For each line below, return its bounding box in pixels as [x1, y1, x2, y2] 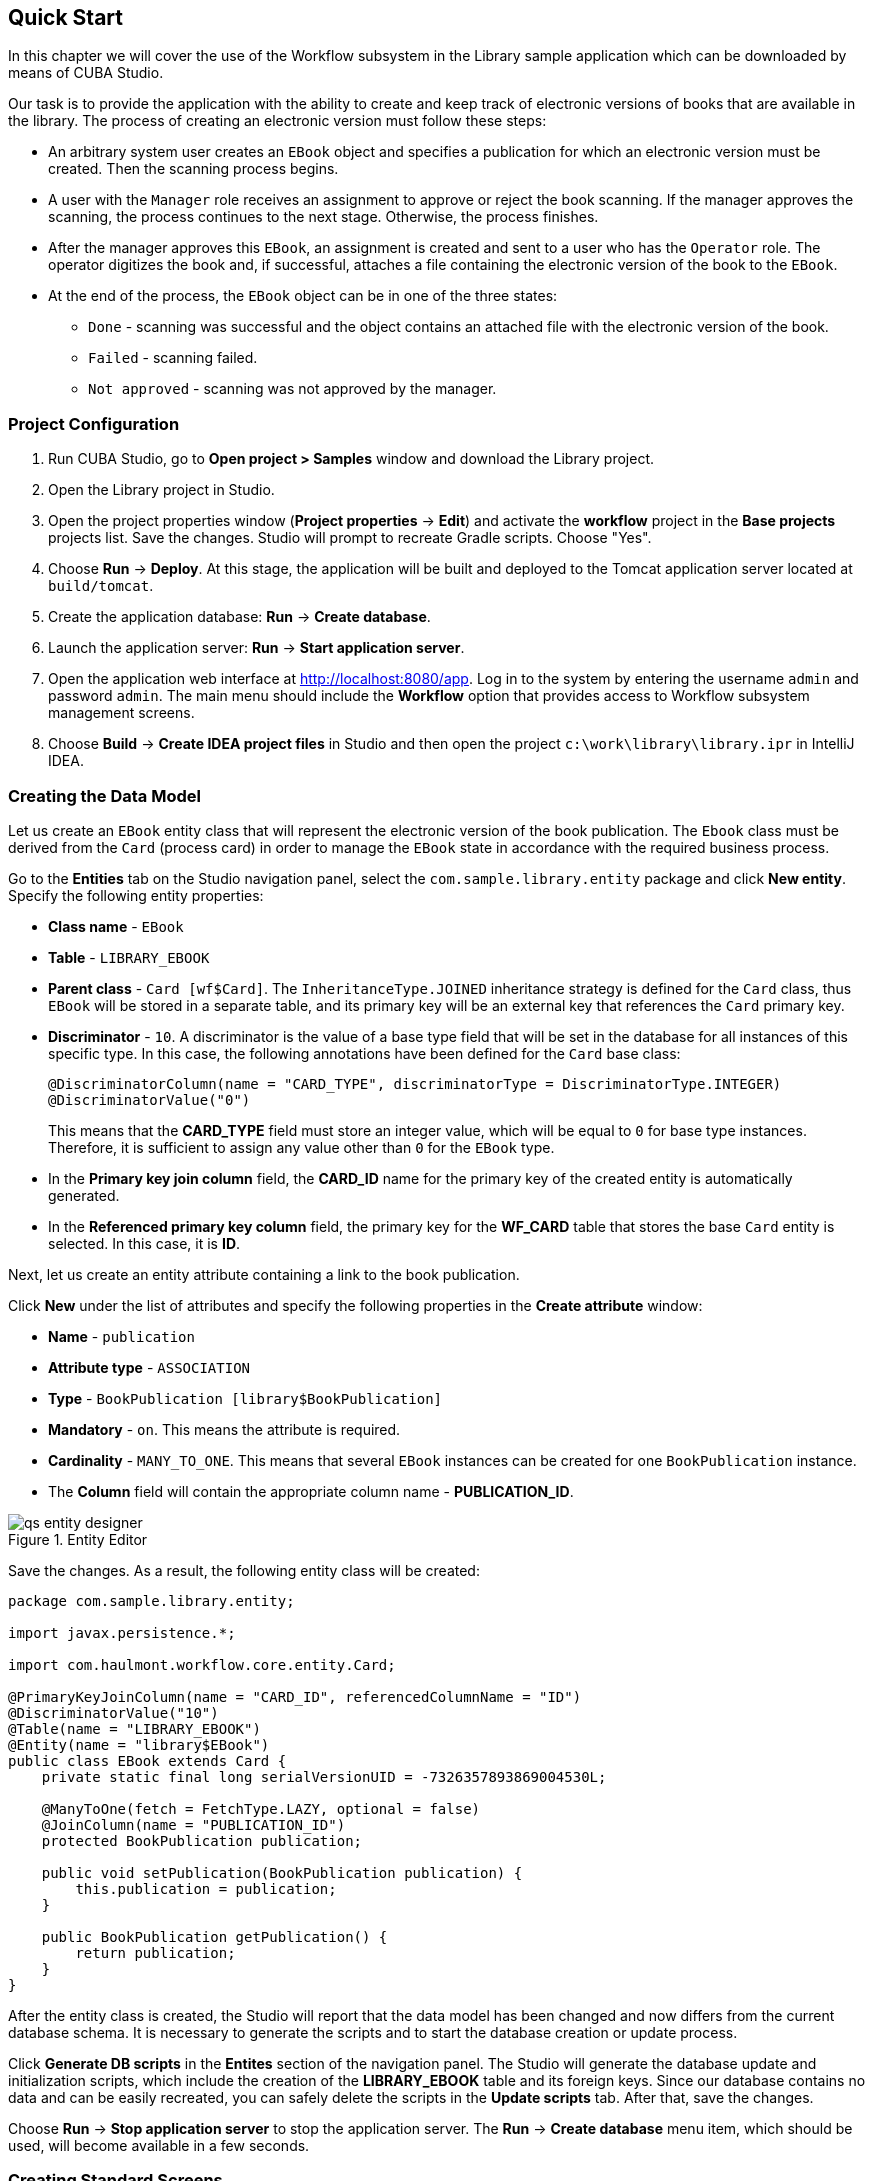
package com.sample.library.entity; [8, 1592, 295, 1609]
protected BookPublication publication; [41, 1832, 363, 1849]
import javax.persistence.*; [8, 1624, 236, 1641]
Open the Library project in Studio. [48, 481, 275, 499]
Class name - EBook [48, 917, 184, 935]
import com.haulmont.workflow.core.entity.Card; [8, 1656, 396, 1673]
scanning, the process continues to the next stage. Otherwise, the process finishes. [48, 208, 599, 226]
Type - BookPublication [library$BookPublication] [48, 1389, 442, 1407]
